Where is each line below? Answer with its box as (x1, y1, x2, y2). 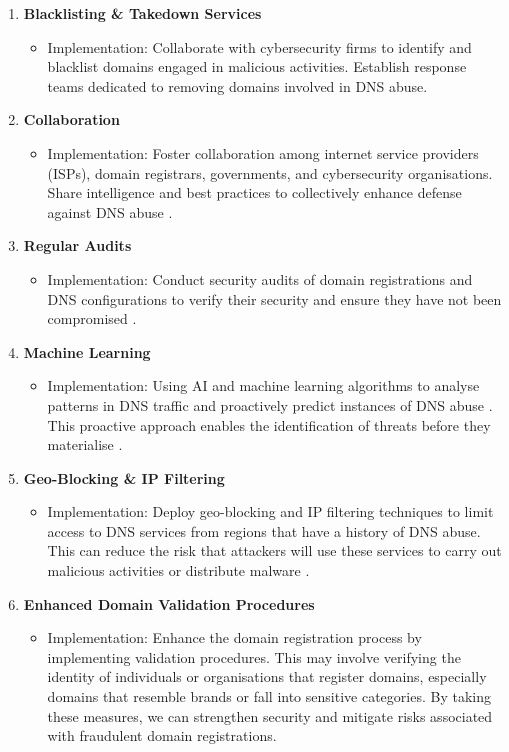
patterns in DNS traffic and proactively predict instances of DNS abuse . (47, 394, 493, 415)
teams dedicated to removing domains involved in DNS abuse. (47, 75, 428, 96)
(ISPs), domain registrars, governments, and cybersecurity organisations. (47, 162, 493, 183)
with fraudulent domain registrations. (47, 725, 277, 746)
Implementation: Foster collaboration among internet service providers (47, 142, 479, 163)
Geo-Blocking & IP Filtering (23, 467, 225, 488)
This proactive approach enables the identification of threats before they (47, 414, 491, 435)
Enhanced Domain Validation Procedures (23, 593, 315, 614)
